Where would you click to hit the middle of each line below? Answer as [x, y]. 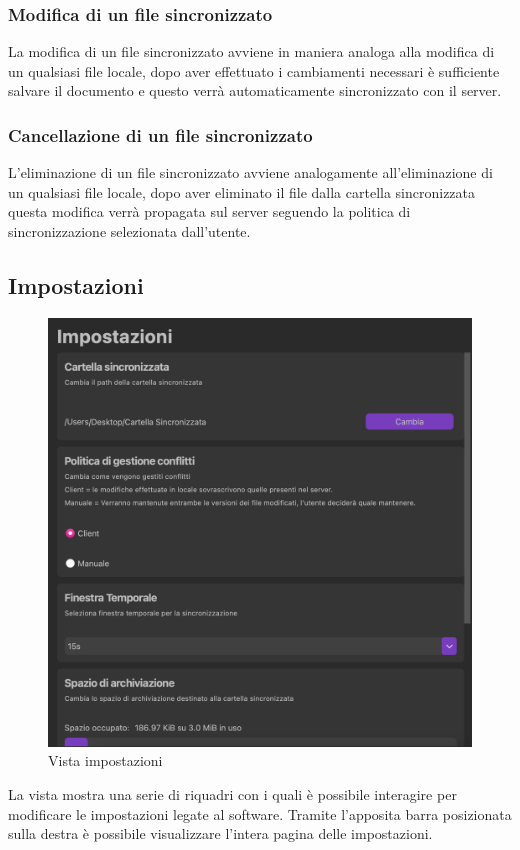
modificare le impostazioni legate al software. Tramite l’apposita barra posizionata [260, 813]
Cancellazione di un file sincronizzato [160, 134]
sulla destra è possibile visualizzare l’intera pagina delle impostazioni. [220, 833]
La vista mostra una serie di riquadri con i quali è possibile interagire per [232, 794]
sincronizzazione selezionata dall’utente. [129, 231]
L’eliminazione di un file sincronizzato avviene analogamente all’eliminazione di [250, 172]
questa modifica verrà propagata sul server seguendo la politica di [209, 211]
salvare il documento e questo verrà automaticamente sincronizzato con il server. [255, 90]
